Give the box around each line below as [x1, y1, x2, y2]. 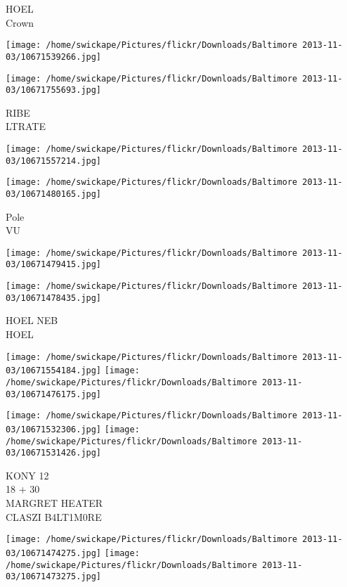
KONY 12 [6, 467, 49, 482]
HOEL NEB [6, 313, 58, 328]
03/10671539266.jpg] [6, 51, 102, 62]
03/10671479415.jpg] [6, 259, 102, 270]
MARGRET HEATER [6, 496, 103, 510]
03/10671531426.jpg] [6, 448, 102, 458]
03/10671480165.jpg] [6, 188, 102, 199]
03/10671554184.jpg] [6, 366, 102, 376]
